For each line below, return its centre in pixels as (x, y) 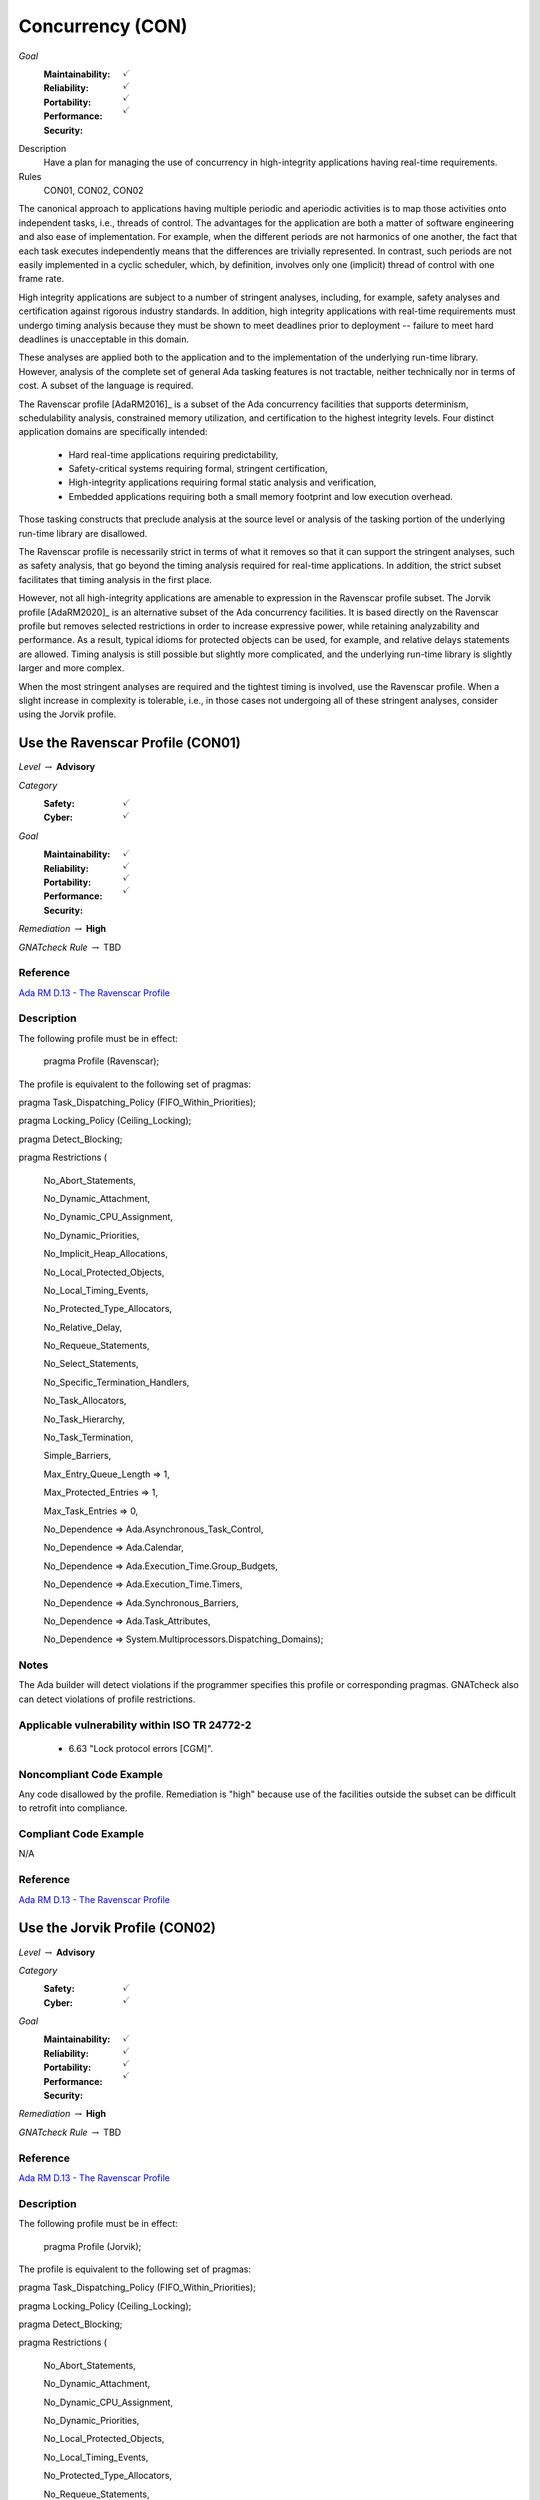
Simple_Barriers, (77, 1456)
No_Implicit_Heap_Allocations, (106, 1254)
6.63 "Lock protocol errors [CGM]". (141, 1748)
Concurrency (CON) (103, 26)
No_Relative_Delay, (83, 1327)
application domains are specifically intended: (113, 432)
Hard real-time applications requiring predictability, (173, 454)
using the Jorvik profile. (67, 714)
